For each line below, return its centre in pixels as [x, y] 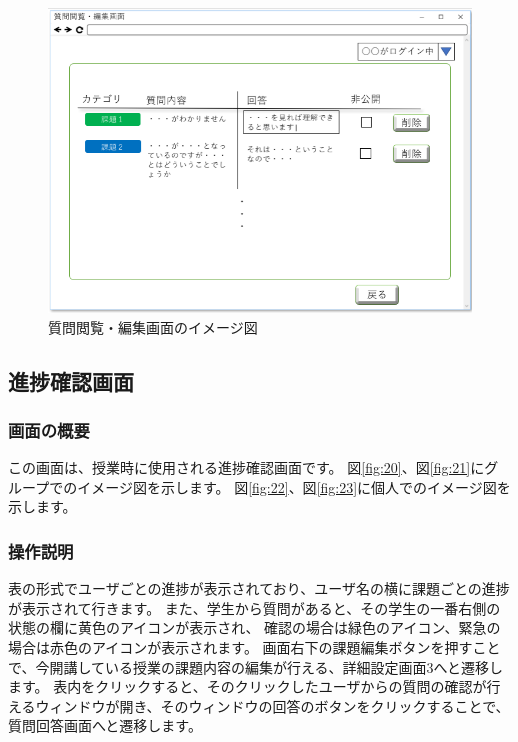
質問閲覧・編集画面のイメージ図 [153, 326]
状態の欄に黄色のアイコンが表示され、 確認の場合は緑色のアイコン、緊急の [254, 627]
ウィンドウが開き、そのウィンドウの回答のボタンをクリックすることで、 [272, 705]
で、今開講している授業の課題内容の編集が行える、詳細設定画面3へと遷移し [255, 666]
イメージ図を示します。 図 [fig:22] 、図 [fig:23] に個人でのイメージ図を [294, 486]
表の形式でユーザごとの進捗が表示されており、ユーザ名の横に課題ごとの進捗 [259, 588]
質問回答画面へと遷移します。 [105, 725]
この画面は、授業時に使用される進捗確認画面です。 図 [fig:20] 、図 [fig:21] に [246, 467]
